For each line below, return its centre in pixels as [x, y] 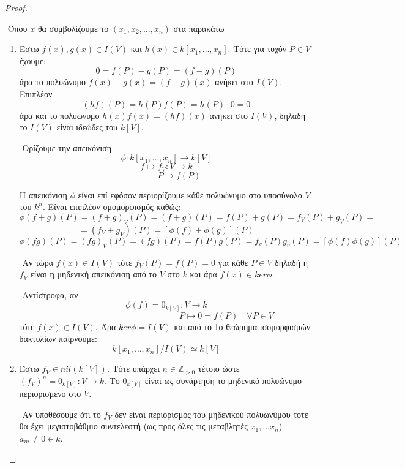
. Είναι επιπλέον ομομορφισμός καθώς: [112, 207]
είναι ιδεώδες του [87, 127]
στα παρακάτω [199, 28]
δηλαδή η [292, 262]
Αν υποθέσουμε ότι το [61, 414]
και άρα [203, 274]
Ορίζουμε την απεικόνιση [67, 147]
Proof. [16, 7]
